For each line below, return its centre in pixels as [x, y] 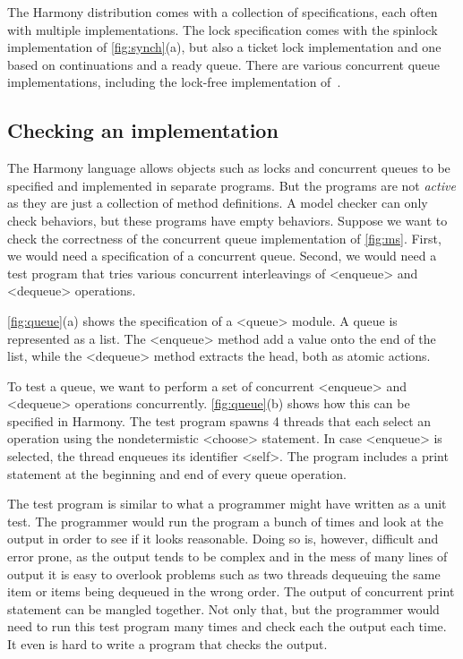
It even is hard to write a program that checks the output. [167, 644]
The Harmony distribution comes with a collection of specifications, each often [223, 12]
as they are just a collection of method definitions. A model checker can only [218, 203]
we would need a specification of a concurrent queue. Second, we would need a [222, 256]
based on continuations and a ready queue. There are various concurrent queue [224, 64]
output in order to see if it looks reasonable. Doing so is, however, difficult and [223, 539]
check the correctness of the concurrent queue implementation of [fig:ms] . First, [224, 238]
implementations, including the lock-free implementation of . [174, 82]
